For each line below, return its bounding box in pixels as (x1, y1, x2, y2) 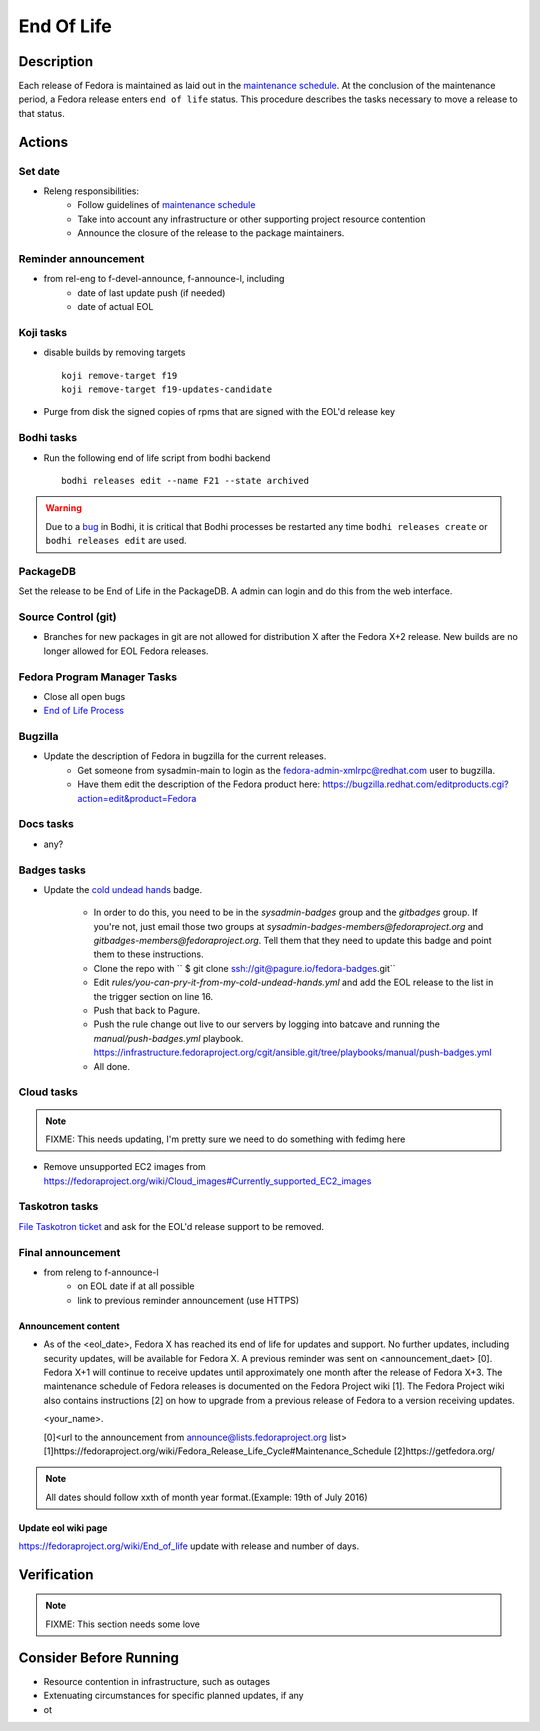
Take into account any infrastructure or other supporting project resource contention (77, 213, 426, 225)
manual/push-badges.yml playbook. (93, 1032, 244, 1044)
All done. (93, 1060, 130, 1072)
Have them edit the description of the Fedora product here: (77, 778, 321, 790)
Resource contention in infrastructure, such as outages (43, 1675, 270, 1687)
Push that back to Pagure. (93, 1005, 200, 1017)
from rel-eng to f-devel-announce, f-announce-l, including (43, 273, 285, 285)
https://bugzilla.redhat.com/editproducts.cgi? (322, 778, 509, 790)
